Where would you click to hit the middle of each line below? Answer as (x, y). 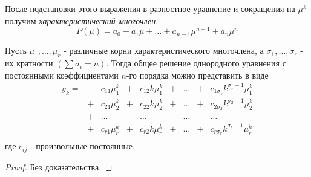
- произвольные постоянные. (82, 146)
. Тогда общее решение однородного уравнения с (196, 63)
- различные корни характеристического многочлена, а (164, 50)
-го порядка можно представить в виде (197, 75)
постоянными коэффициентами (62, 75)
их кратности (29, 63)
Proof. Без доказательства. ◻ (59, 166)
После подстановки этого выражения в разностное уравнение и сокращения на (150, 8)
